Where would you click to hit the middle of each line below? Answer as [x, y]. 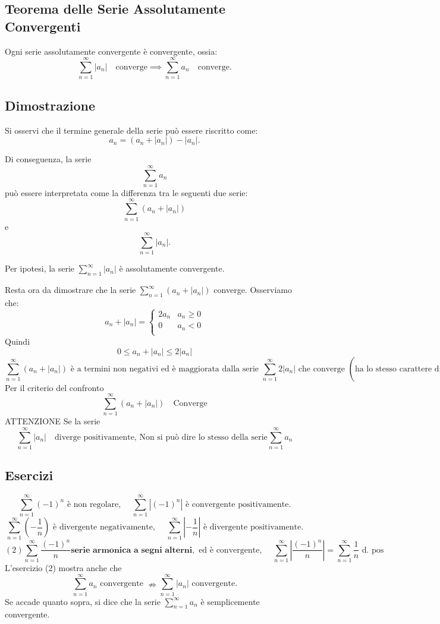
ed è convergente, [230, 550]
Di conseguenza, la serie [48, 159]
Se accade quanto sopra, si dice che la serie [83, 601]
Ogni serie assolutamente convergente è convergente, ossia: [111, 51]
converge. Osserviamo [253, 290]
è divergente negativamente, [104, 527]
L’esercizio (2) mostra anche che [63, 567]
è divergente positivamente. [253, 527]
